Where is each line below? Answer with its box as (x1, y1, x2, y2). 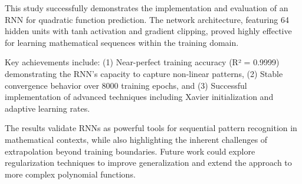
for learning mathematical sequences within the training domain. (5, 36, 239, 48)
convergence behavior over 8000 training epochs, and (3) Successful (5, 79, 247, 91)
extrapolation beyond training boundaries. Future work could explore (5, 145, 255, 157)
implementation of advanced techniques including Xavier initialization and (5, 91, 274, 103)
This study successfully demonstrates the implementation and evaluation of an (5, 2, 288, 14)
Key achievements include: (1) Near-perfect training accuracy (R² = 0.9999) (5, 56, 280, 68)
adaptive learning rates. (5, 102, 90, 114)
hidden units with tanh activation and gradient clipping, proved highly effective (5, 25, 292, 37)
